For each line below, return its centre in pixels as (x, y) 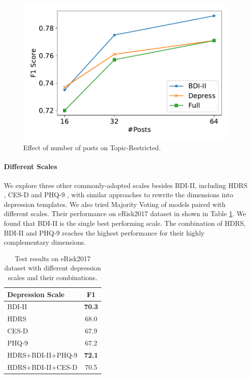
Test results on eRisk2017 (53, 258)
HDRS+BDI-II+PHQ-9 (42, 354)
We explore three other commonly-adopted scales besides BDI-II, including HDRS (126, 185)
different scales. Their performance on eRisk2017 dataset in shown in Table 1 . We (125, 213)
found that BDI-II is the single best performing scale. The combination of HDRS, (125, 223)
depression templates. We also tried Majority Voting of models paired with (115, 204)
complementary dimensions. (45, 242)
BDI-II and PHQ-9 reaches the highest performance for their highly (104, 232)
